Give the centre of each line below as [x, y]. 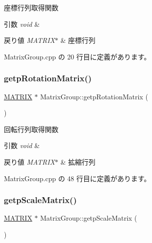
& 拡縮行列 [78, 161]
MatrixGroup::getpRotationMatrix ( [94, 96]
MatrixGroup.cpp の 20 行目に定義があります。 [77, 56]
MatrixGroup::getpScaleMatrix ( [89, 218]
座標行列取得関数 [31, 7]
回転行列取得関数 [31, 129]
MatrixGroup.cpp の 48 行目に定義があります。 [77, 178]
